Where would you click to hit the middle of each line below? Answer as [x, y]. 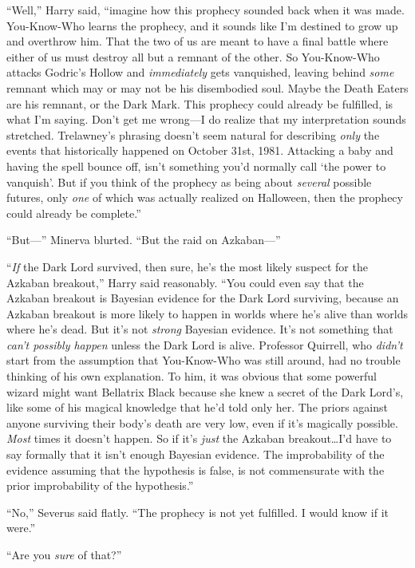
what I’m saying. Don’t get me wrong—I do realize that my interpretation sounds [206, 119]
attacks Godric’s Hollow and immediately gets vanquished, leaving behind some [200, 72]
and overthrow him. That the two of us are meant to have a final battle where [198, 41]
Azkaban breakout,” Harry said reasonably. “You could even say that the [185, 282]
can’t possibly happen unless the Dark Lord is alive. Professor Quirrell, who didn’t [205, 344]
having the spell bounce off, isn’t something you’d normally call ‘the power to [196, 166]
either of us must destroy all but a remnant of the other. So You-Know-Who [193, 56]
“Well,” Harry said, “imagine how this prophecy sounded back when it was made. [206, 10]
